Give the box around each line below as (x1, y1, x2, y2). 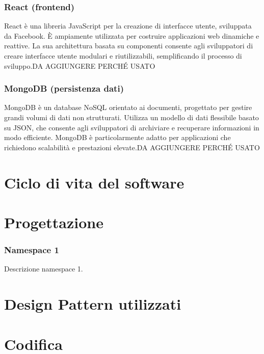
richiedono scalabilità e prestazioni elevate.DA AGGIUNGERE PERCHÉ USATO (4, 142, 260, 152)
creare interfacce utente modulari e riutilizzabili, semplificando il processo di (4, 50, 242, 61)
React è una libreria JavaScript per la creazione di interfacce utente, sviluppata (4, 20, 252, 31)
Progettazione (4, 211, 103, 232)
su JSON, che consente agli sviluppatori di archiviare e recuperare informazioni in (4, 122, 259, 132)
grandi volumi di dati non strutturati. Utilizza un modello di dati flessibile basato (4, 112, 259, 122)
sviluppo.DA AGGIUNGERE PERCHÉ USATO (4, 60, 155, 71)
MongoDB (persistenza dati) (4, 82, 124, 95)
